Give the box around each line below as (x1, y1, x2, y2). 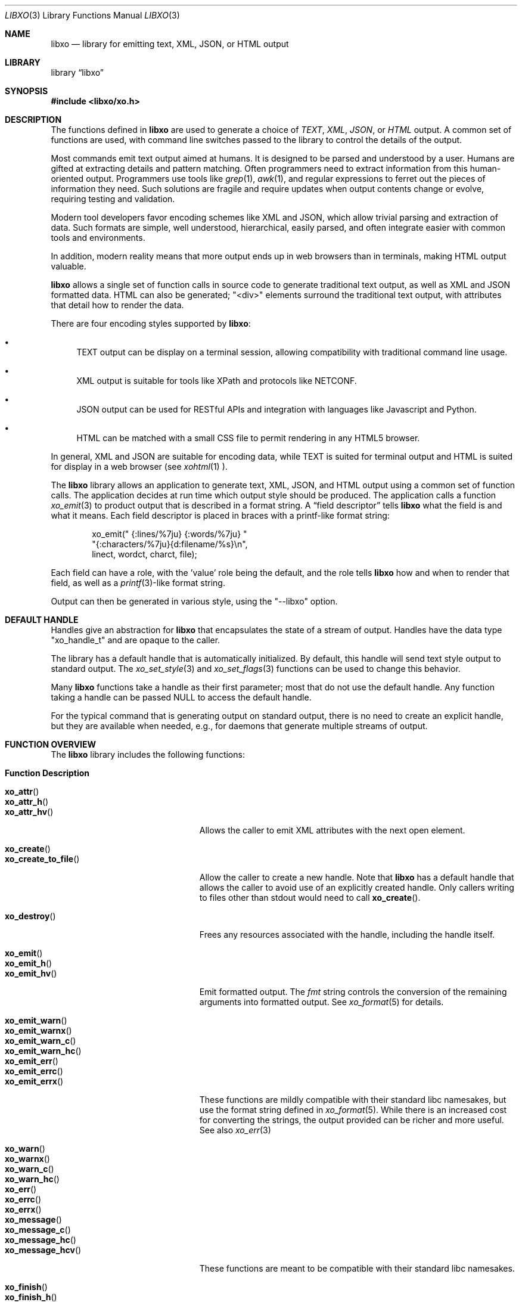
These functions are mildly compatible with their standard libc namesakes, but (199, 1095, 507, 1105)
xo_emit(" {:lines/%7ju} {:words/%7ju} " (92, 529, 247, 539)
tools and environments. (51, 232, 145, 243)
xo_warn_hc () (5, 1174, 60, 1184)
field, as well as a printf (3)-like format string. (51, 578, 225, 588)
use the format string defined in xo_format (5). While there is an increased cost (199, 1105, 507, 1115)
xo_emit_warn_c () (5, 1036, 76, 1046)
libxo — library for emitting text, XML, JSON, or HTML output (51, 39, 289, 49)
